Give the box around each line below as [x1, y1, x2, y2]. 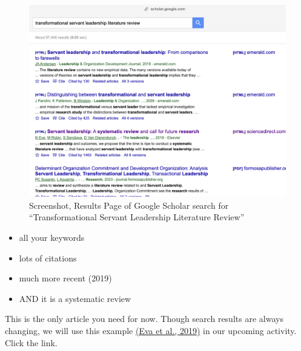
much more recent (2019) [19, 272, 112, 284]
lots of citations [19, 251, 77, 264]
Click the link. [5, 336, 58, 349]
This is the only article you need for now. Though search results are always [5, 312, 283, 325]
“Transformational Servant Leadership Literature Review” [29, 211, 245, 223]
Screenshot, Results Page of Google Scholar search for [29, 198, 229, 211]
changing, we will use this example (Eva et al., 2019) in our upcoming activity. [5, 324, 297, 336]
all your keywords [19, 231, 85, 243]
